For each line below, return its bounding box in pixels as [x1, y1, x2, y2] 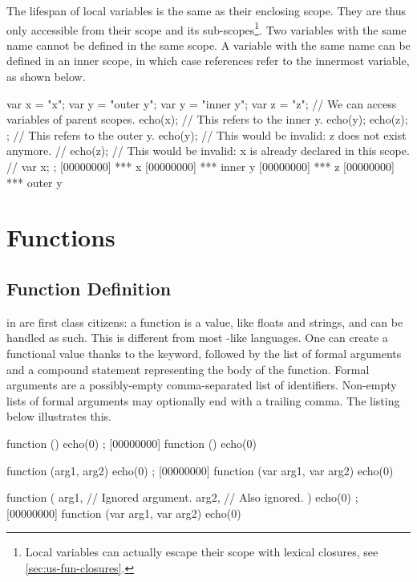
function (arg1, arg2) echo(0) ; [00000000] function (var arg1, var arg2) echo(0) [6, 462, 394, 478]
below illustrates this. [6, 408, 111, 425]
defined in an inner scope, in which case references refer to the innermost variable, [6, 52, 410, 69]
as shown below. [6, 68, 86, 85]
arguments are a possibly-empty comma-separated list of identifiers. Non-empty [6, 376, 397, 393]
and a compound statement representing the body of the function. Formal [6, 360, 370, 377]
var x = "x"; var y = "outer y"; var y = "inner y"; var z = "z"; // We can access [6, 95, 397, 112]
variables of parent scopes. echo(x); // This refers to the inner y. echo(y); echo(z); [6, 111, 408, 128]
